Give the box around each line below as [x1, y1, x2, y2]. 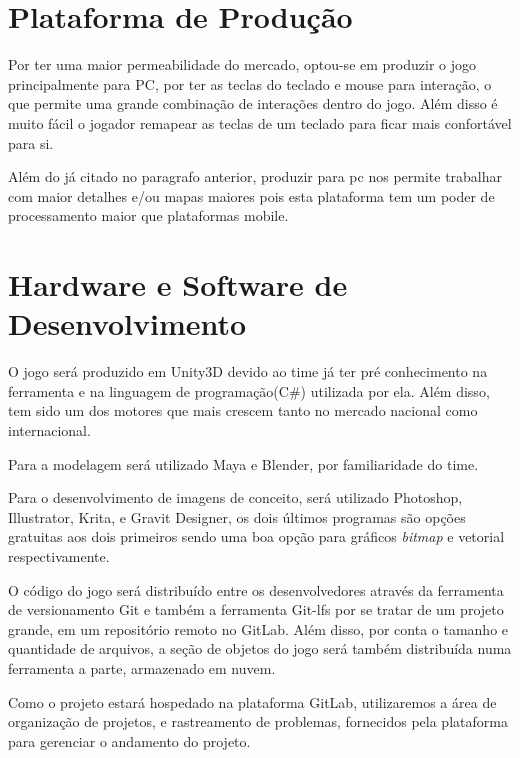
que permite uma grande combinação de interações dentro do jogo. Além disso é [8, 93, 498, 114]
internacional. [8, 419, 91, 440]
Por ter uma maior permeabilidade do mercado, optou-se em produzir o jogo [8, 54, 476, 75]
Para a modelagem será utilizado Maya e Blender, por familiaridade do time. [8, 453, 479, 474]
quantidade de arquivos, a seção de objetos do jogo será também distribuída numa [8, 638, 512, 659]
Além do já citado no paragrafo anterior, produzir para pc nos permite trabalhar [8, 166, 503, 187]
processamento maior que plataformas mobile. [8, 205, 289, 226]
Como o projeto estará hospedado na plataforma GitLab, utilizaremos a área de [8, 691, 497, 712]
